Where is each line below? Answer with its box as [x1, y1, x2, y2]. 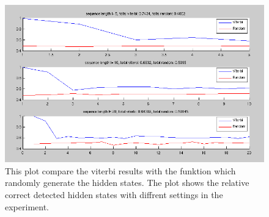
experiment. [5, 200, 49, 213]
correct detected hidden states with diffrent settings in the [5, 188, 223, 201]
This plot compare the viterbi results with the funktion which [5, 164, 236, 177]
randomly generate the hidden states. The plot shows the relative [5, 176, 249, 189]
